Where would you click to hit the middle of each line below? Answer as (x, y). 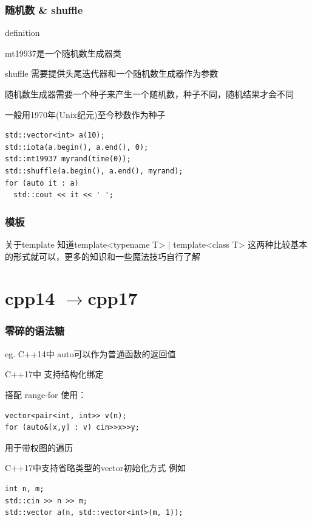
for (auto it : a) (42, 183)
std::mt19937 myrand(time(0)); (68, 159)
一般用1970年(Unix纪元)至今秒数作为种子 (85, 114)
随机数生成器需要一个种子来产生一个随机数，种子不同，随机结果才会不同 (149, 94)
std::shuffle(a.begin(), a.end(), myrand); (94, 171)
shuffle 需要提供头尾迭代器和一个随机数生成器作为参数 (112, 73)
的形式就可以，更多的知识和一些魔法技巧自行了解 (103, 256)
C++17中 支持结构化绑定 (54, 374)
